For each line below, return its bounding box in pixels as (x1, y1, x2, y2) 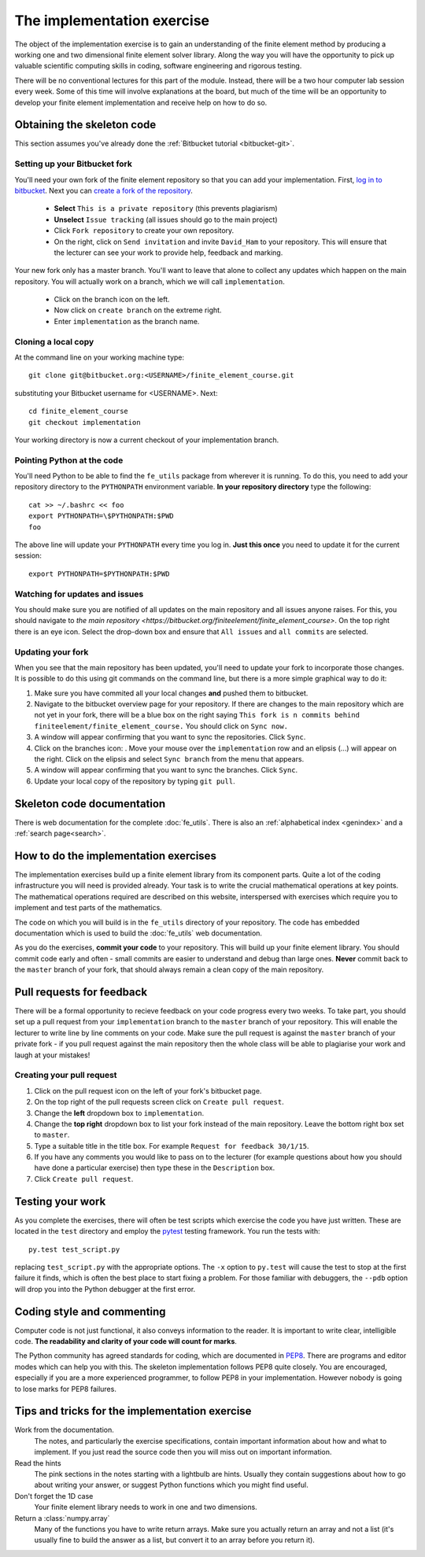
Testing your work (14, 1194, 106, 1208)
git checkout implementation (28, 418, 141, 426)
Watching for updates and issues (14, 588, 144, 600)
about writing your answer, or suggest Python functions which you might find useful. (34, 1480, 309, 1490)
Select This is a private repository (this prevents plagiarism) (54, 204, 279, 213)
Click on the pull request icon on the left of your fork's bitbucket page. (34, 1086, 262, 1095)
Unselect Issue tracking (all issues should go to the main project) (54, 215, 279, 224)
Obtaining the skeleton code (14, 118, 157, 131)
